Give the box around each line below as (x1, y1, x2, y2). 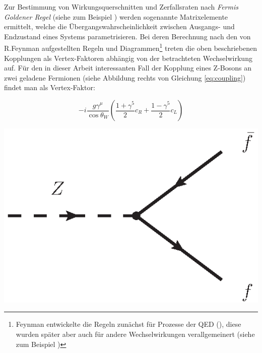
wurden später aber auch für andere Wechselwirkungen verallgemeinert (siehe (16, 329, 255, 339)
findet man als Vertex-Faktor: (4, 82, 95, 93)
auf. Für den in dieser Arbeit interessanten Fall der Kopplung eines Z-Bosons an (4, 62, 251, 73)
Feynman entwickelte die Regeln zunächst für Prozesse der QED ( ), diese (16, 319, 241, 329)
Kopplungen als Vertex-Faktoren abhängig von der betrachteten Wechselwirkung (4, 52, 252, 63)
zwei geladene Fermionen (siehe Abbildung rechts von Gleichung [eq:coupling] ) (4, 72, 246, 83)
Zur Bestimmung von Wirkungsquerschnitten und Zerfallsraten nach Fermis (4, 2, 238, 12)
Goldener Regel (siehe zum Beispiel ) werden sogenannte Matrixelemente (4, 11, 228, 22)
